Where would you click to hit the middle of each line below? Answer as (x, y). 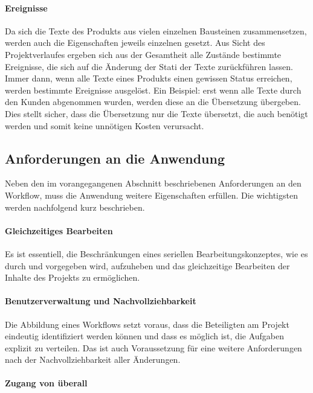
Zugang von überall (46, 383)
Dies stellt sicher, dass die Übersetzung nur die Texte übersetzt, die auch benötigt (156, 113)
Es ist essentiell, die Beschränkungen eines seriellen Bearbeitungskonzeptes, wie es (156, 253)
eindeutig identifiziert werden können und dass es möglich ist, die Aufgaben (145, 336)
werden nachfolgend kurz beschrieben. (75, 207)
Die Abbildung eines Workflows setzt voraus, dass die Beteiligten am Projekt (147, 324)
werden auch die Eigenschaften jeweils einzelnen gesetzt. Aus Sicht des (135, 43)
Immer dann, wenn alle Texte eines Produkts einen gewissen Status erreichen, (149, 78)
